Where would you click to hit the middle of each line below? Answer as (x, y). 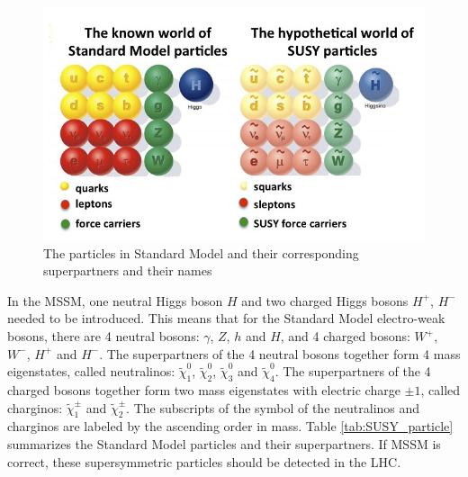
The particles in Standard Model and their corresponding (201, 252)
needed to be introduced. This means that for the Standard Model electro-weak (226, 318)
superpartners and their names (128, 270)
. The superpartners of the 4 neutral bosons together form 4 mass (280, 353)
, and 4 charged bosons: (345, 336)
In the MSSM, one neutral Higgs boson (115, 300)
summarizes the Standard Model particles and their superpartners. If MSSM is (224, 443)
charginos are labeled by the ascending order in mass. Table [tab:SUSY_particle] (230, 426)
